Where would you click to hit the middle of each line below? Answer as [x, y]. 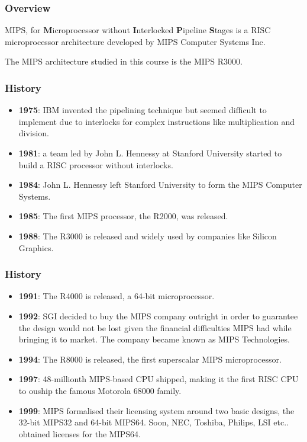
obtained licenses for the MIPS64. [80, 433]
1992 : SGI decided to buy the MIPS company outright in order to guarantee [158, 316]
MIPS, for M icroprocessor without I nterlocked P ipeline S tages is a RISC [138, 30]
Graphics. [36, 247]
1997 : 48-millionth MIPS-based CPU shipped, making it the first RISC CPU [159, 379]
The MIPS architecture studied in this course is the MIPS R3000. [124, 61]
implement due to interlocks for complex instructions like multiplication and [157, 121]
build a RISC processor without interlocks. [96, 164]
